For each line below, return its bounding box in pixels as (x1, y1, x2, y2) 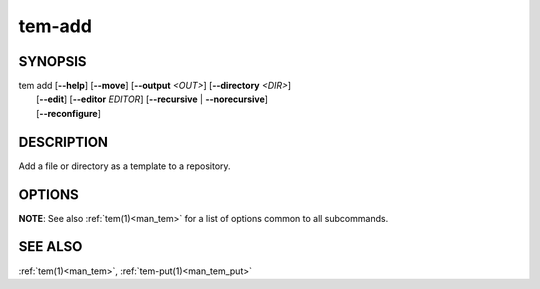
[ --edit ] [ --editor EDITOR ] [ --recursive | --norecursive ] (36, 93, 269, 105)
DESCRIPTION (18, 133, 109, 150)
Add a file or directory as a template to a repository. (18, 160, 231, 172)
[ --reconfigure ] (36, 107, 102, 119)
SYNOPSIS (18, 53, 87, 70)
